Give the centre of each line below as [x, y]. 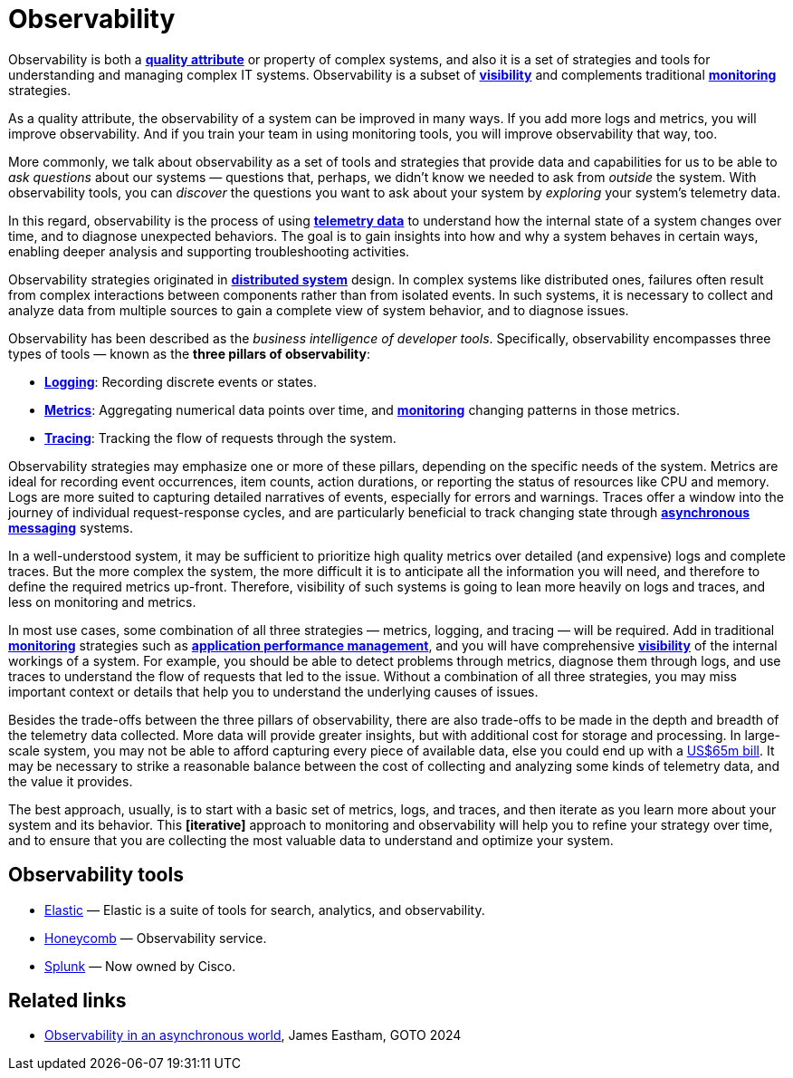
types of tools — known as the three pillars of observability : [190, 353]
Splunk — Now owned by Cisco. [140, 966]
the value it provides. [71, 781]
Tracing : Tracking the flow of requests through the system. [220, 438]
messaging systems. [71, 527]
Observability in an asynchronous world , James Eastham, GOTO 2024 [253, 1035]
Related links [67, 1001]
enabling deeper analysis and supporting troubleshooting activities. [209, 251]
